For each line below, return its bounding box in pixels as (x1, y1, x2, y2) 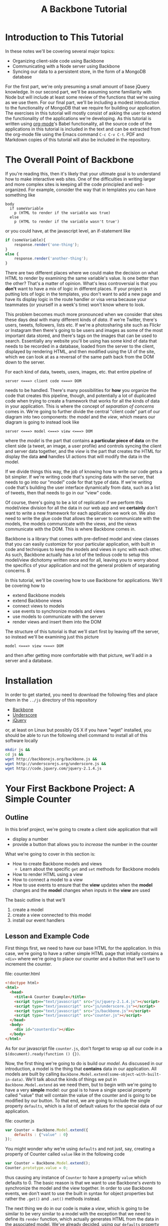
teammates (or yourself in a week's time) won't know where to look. (5, 301, 145, 308)
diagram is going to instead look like (5, 419, 79, 425)
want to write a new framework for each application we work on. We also (5, 510, 156, 516)
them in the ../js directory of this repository (5, 697, 97, 703)
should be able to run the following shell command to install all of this (5, 732, 147, 738)
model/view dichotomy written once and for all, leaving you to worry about (5, 557, 159, 563)
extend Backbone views (12, 597, 62, 603)
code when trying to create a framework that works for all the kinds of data (5, 398, 160, 404)
